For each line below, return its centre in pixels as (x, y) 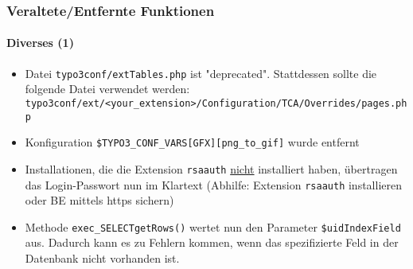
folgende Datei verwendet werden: (107, 89)
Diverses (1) (40, 43)
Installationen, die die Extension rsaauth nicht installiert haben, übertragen (211, 168)
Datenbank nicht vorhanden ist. (102, 258)
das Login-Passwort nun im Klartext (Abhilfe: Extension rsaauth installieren (213, 184)
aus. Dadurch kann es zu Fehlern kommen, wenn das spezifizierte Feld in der (212, 242)
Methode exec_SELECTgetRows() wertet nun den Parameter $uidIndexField (213, 226)
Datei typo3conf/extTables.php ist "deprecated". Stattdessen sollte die (201, 73)
